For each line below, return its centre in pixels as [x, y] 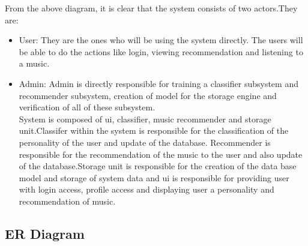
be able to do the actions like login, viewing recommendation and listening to [161, 51]
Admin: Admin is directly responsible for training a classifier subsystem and [159, 83]
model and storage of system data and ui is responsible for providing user [154, 177]
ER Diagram [45, 233]
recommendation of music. [67, 201]
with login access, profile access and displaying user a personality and [146, 189]
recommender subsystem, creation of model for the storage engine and [148, 95]
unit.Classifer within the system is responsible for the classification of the [154, 130]
